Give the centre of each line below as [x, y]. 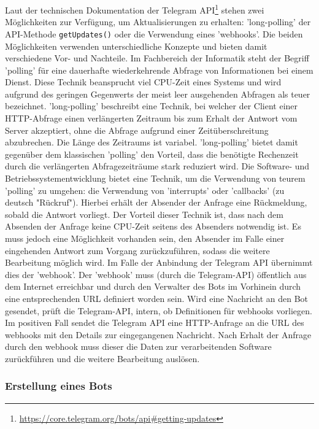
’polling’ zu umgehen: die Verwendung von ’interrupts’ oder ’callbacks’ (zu [145, 190]
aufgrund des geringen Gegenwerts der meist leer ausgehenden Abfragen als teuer [158, 94]
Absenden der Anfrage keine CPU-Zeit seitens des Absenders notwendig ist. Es [153, 226]
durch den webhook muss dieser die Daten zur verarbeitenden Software [138, 346]
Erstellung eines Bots [59, 386]
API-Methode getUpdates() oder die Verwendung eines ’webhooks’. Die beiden [154, 33]
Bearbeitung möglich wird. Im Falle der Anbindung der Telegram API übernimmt [159, 262]
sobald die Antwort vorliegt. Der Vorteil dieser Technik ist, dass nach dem [144, 214]
